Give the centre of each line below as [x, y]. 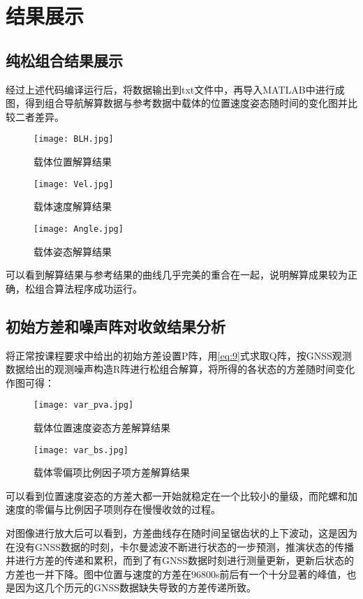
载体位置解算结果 [73, 162]
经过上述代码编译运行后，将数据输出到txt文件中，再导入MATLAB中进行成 [175, 89]
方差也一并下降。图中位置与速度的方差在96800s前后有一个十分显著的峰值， [176, 574]
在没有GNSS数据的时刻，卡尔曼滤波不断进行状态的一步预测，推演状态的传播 [180, 546]
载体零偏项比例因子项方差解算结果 [112, 472]
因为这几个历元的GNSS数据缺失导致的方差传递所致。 [136, 587]
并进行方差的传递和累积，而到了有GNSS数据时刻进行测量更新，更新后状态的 [180, 560]
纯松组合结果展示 [64, 60]
